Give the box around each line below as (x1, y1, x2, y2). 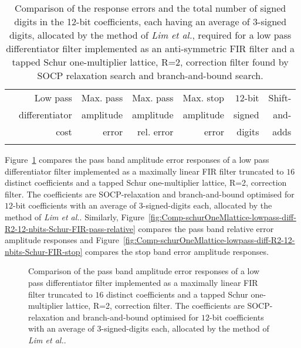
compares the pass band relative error (138, 222, 274, 234)
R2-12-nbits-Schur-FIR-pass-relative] (5, 222, 136, 234)
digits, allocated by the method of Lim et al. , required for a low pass (9, 28, 292, 42)
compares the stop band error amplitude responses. (85, 245, 269, 257)
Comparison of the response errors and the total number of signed (15, 1, 286, 15)
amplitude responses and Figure (5, 234, 119, 246)
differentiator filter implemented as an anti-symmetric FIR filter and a (6, 42, 295, 55)
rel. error (137, 125, 174, 138)
